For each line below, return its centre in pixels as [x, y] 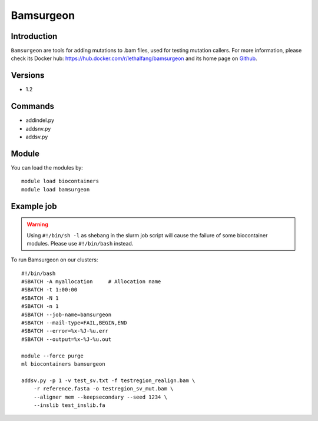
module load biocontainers [60, 181]
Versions [28, 76]
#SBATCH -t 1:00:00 [49, 290]
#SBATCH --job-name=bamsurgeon [67, 314]
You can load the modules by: [47, 167]
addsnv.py [38, 128]
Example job [34, 206]
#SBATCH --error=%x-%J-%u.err [65, 331]
